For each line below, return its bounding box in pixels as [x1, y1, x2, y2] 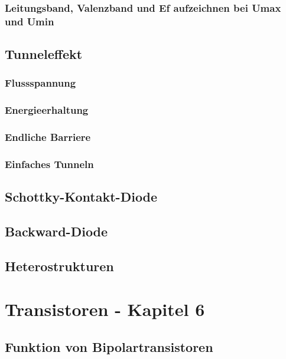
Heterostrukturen [5, 256, 114, 275]
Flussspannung [5, 75, 76, 90]
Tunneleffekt [5, 45, 83, 63]
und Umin [5, 14, 54, 28]
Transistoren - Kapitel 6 [5, 297, 205, 321]
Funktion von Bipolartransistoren [5, 338, 213, 356]
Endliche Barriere [5, 130, 91, 144]
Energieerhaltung [5, 103, 89, 117]
